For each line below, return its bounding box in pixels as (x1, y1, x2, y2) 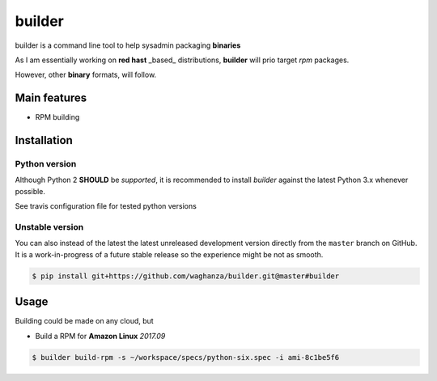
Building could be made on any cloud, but (15, 316, 154, 326)
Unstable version (15, 221, 84, 232)
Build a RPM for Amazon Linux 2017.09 (35, 331, 166, 341)
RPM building (35, 112, 80, 122)
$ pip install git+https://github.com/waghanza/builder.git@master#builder (32, 271, 340, 281)
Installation (15, 133, 73, 147)
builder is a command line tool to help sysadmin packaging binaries (15, 40, 241, 50)
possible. (15, 186, 46, 196)
